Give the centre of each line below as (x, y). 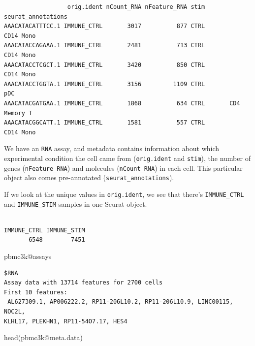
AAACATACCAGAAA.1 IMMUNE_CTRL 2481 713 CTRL (105, 46)
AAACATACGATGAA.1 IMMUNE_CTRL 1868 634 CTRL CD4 (122, 103)
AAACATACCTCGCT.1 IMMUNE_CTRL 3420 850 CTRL (105, 65)
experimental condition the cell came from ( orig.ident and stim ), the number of (127, 158)
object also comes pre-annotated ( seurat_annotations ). (89, 177)
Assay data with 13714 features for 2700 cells (83, 283)
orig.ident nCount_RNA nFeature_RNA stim (136, 7)
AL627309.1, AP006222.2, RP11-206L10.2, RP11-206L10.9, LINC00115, (120, 302)
